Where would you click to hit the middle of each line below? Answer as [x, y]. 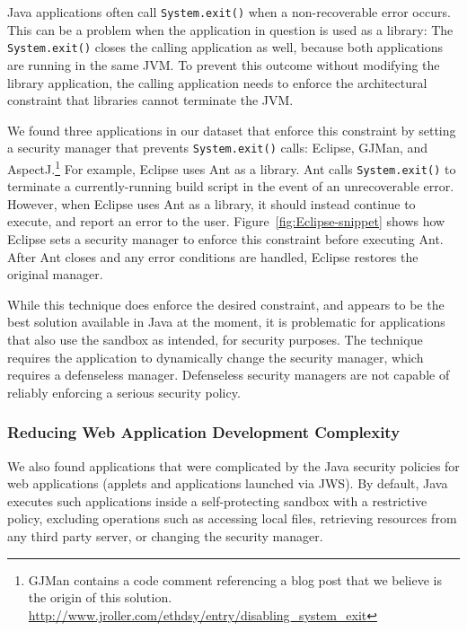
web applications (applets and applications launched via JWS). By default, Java [228, 483]
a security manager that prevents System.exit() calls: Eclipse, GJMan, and [218, 148]
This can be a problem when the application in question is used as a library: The [230, 29]
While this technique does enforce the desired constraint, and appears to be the [226, 304]
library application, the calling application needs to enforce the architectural [217, 82]
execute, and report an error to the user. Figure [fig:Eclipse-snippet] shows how [226, 221]
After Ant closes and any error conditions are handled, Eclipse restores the [213, 256]
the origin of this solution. [100, 597]
